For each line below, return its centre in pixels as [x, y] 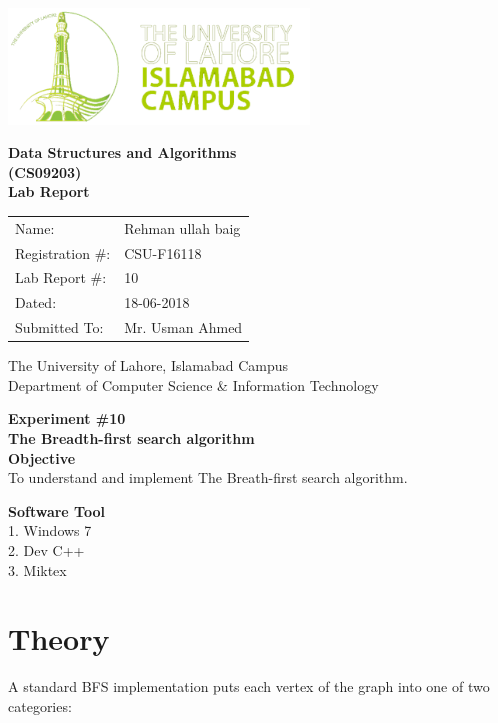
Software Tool [56, 510]
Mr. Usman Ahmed [183, 327]
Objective [42, 457]
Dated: [36, 302]
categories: [40, 705]
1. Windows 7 [50, 530]
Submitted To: [59, 327]
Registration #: [63, 252]
